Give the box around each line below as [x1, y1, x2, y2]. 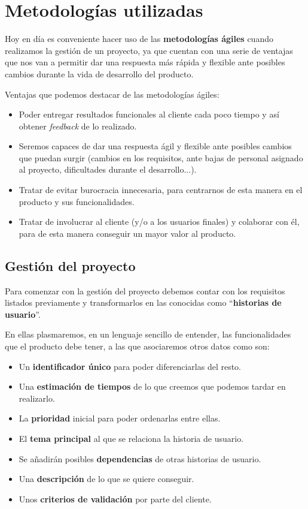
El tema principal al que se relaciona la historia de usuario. [19, 432, 244, 444]
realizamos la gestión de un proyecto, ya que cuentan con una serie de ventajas [5, 44, 293, 56]
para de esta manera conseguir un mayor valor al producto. [19, 227, 236, 239]
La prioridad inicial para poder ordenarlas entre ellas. [19, 412, 221, 424]
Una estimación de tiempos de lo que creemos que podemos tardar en [19, 380, 286, 393]
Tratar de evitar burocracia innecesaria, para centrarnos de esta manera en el [19, 183, 303, 196]
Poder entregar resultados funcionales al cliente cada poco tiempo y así [19, 108, 279, 121]
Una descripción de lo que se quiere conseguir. [19, 472, 194, 485]
